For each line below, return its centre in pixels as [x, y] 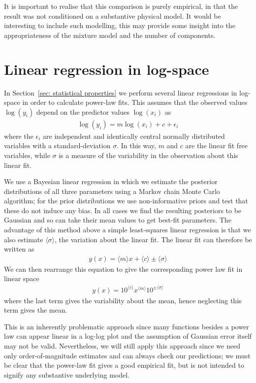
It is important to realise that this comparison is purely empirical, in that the [121, 6]
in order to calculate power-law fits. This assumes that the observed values [135, 102]
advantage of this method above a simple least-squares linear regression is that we [128, 230]
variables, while [27, 155]
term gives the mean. [36, 310]
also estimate [24, 239]
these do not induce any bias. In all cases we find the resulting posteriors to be [123, 210]
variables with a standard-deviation [57, 145]
